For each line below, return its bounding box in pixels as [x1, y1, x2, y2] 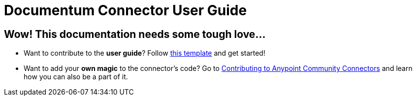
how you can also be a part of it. [24, 72, 128, 81]
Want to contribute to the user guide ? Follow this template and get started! [24, 49, 265, 58]
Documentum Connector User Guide [4, 2, 247, 19]
